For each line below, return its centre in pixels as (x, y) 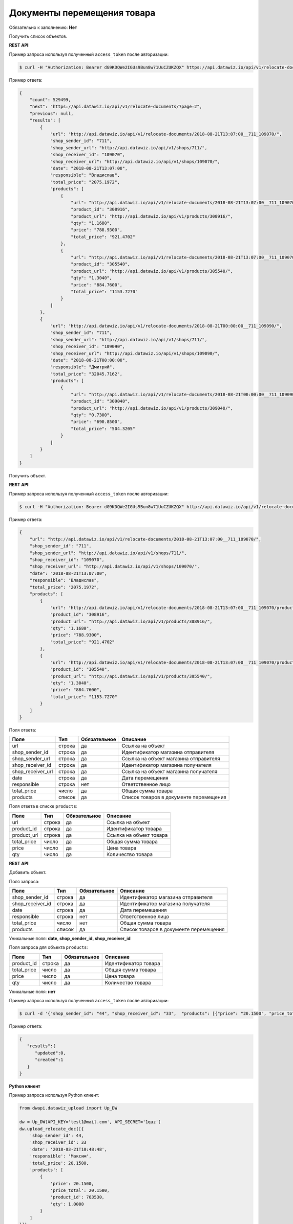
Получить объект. (28, 475)
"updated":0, (50, 1053)
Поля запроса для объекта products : (49, 947)
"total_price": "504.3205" (103, 429)
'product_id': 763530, (77, 1197)
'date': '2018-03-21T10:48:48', (68, 1149)
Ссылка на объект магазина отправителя (171, 759)
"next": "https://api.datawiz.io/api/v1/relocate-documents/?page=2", (116, 107)
